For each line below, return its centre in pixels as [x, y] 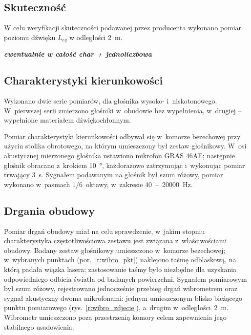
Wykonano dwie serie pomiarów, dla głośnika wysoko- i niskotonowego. [111, 101]
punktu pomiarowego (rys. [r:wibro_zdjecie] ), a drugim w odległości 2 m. [116, 307]
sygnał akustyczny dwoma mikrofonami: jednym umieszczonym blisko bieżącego [123, 298]
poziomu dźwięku [30, 37]
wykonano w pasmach [37, 184]
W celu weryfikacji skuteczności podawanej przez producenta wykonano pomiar [123, 28]
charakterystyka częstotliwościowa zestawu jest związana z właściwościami [115, 241]
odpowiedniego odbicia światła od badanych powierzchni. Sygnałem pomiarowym [125, 279]
